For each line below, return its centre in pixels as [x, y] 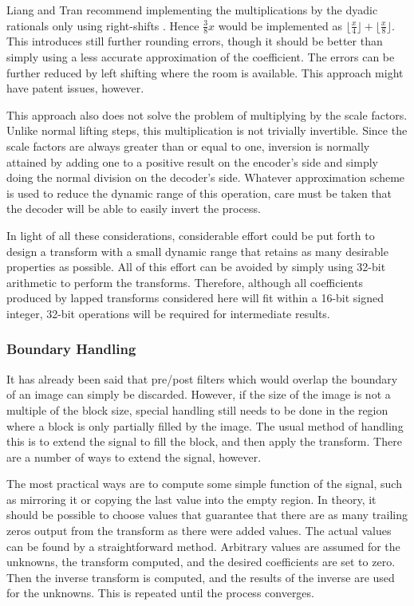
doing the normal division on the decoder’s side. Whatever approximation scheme [206, 177]
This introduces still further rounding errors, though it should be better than [195, 41]
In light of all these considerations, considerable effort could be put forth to [191, 235]
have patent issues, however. [75, 88]
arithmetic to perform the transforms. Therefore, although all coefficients [185, 282]
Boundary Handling [71, 349]
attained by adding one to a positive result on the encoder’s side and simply [192, 161]
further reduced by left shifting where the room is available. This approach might [205, 72]
